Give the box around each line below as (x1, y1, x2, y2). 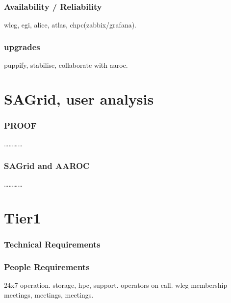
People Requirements (4, 260, 90, 273)
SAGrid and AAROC (4, 159, 90, 171)
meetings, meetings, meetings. (4, 289, 94, 300)
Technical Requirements (4, 238, 101, 250)
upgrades (4, 40, 40, 53)
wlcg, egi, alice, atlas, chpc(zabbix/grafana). (4, 20, 137, 30)
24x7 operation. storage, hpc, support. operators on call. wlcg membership (4, 280, 228, 290)
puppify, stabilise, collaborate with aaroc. (4, 60, 128, 70)
